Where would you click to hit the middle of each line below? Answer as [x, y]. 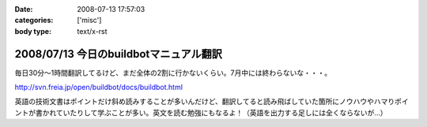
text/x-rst [92, 31]
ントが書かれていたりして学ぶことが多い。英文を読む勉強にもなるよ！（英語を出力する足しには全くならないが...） [201, 112]
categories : [34, 21]
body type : [33, 31]
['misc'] [89, 21]
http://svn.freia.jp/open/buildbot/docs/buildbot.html [99, 88]
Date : [24, 9]
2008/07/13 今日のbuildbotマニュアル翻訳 [119, 54]
